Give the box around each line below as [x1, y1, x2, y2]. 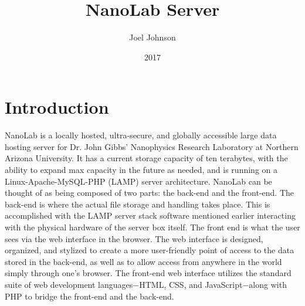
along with [249, 278, 287, 290]
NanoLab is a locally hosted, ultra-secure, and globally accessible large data [5, 129, 277, 141]
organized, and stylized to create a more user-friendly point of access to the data [5, 244, 294, 256]
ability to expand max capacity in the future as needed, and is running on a [5, 164, 277, 176]
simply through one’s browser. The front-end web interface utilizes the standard [5, 267, 292, 279]
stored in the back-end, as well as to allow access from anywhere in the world [5, 255, 282, 267]
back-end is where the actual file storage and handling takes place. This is [5, 198, 270, 210]
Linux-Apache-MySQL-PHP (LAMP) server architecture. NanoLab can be [5, 175, 272, 187]
